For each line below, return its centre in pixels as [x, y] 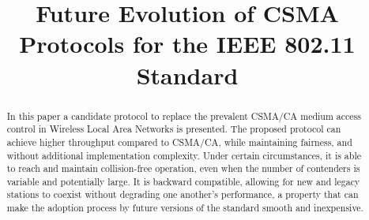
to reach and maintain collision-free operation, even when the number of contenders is [183, 168]
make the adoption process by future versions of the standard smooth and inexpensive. [185, 208]
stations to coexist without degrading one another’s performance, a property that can [183, 194]
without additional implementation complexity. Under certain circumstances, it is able [184, 155]
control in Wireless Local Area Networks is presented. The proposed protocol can [174, 129]
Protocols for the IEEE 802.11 [187, 44]
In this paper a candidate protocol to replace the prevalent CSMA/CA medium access [184, 116]
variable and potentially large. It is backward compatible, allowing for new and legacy [183, 181]
